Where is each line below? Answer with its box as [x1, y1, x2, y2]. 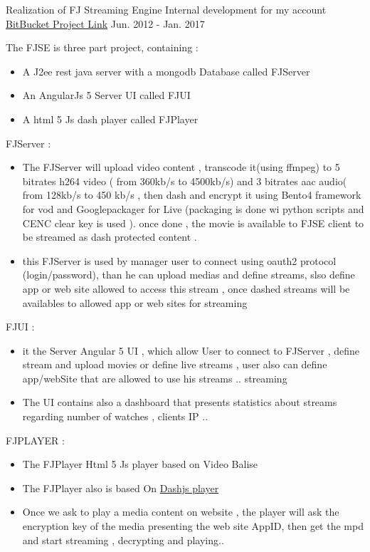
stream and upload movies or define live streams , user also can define [22, 357, 327, 372]
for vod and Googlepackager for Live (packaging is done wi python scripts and [22, 201, 364, 216]
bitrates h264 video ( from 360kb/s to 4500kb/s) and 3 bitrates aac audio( [22, 173, 347, 188]
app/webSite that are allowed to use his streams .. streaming [22, 370, 287, 385]
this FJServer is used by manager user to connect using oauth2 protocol [22, 253, 337, 268]
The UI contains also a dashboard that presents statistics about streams [22, 395, 337, 410]
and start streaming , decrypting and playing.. [22, 532, 224, 547]
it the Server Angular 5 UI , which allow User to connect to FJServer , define [22, 343, 359, 358]
